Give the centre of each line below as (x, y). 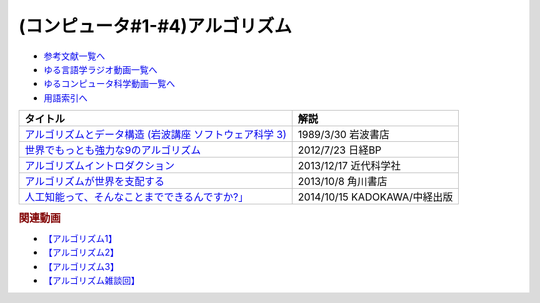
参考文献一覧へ (74, 56)
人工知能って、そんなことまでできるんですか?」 (136, 197)
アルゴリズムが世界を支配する (94, 182)
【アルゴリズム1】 (80, 238)
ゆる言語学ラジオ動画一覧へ (100, 69)
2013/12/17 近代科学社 (349, 166)
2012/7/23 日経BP (339, 150)
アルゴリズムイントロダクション (99, 166)
